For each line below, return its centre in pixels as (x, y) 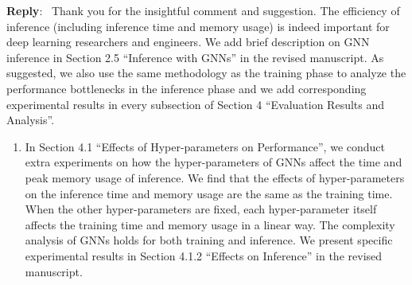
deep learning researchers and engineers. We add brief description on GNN (188, 42)
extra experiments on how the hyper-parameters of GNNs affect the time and (214, 162)
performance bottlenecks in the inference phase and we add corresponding (187, 88)
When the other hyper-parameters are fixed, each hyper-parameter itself (201, 209)
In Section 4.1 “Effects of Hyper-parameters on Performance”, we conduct (205, 146)
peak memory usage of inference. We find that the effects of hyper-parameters (215, 177)
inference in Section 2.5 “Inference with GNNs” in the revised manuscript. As (195, 57)
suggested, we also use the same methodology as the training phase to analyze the (206, 73)
